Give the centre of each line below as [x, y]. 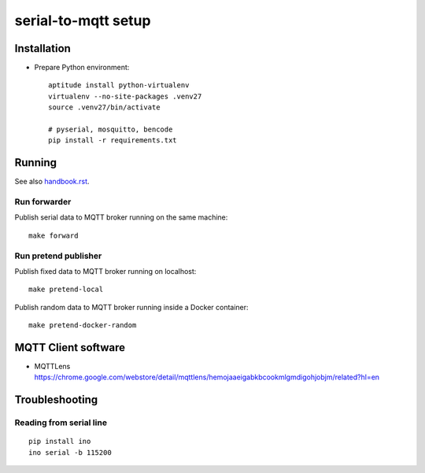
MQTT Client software [70, 347]
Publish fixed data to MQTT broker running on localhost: [105, 271]
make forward [54, 235]
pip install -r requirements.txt [113, 140]
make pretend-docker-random [83, 325]
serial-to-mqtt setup [83, 20]
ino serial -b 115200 [70, 452]
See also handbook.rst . [52, 182]
